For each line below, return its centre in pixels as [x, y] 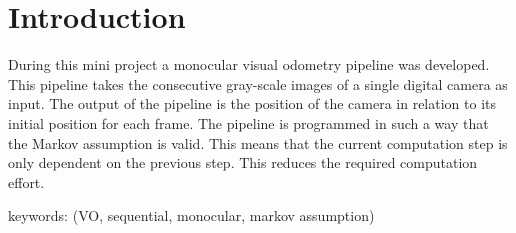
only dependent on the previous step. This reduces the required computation [243, 162]
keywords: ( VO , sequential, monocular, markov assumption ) [191, 215]
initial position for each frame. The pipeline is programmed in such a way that [248, 122]
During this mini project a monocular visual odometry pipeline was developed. [249, 64]
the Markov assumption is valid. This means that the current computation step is [258, 142]
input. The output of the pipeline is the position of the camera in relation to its [252, 103]
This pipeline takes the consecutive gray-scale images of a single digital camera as [258, 83]
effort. [26, 181]
